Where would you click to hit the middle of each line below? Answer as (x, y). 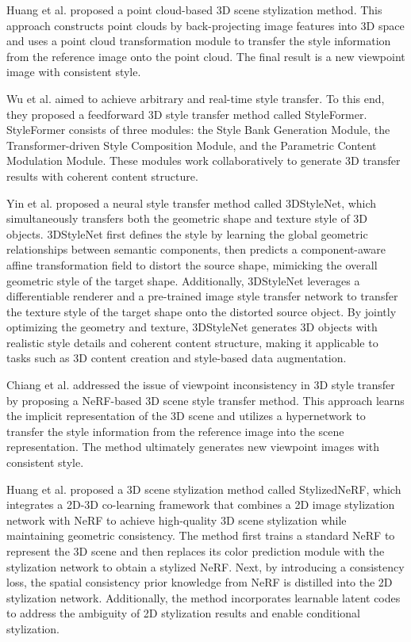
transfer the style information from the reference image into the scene (175, 431)
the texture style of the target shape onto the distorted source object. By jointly (202, 311)
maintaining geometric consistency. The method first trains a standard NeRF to (201, 535)
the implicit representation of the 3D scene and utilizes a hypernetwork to (186, 416)
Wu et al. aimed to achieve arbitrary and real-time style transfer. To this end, (196, 98)
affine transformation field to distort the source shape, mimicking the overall (192, 264)
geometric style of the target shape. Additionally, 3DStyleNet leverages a (183, 280)
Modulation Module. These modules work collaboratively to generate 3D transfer (204, 160)
